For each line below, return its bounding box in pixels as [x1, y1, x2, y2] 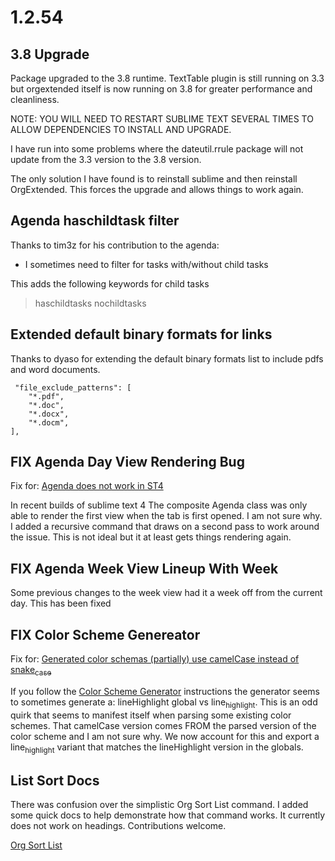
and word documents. [10, 363, 101, 375]
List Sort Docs [10, 772, 100, 789]
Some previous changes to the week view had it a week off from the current [10, 587, 323, 599]
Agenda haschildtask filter [10, 212, 180, 230]
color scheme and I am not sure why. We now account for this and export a [10, 730, 320, 742]
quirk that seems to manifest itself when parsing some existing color [10, 709, 292, 721]
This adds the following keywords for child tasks [10, 277, 210, 290]
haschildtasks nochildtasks [34, 297, 147, 309]
